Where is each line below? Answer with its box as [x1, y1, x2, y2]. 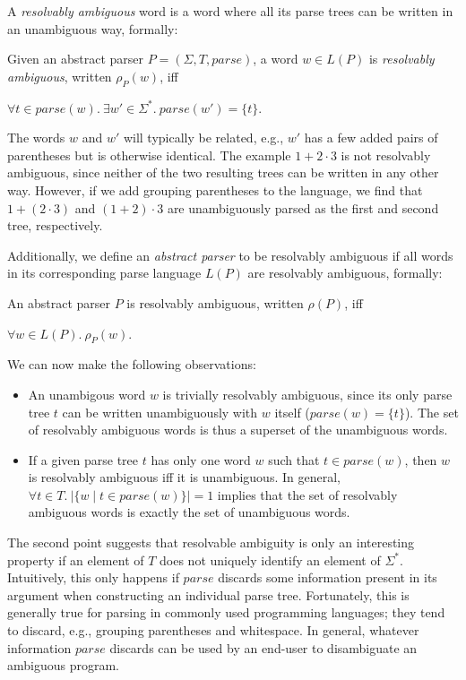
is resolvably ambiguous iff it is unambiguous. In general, [28, 468, 341, 486]
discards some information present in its [218, 568, 437, 587]
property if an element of [7, 550, 144, 569]
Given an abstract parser [7, 49, 144, 68]
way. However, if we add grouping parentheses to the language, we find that [7, 180, 423, 199]
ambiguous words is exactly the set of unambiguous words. [28, 503, 350, 521]
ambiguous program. [7, 656, 120, 675]
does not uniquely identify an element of [160, 550, 381, 569]
